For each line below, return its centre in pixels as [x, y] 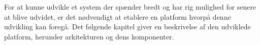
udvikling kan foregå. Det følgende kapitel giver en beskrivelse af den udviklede [127, 27]
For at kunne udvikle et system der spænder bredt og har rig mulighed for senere [130, 7]
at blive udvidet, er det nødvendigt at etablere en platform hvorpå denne [118, 16]
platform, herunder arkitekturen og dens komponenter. [89, 36]
